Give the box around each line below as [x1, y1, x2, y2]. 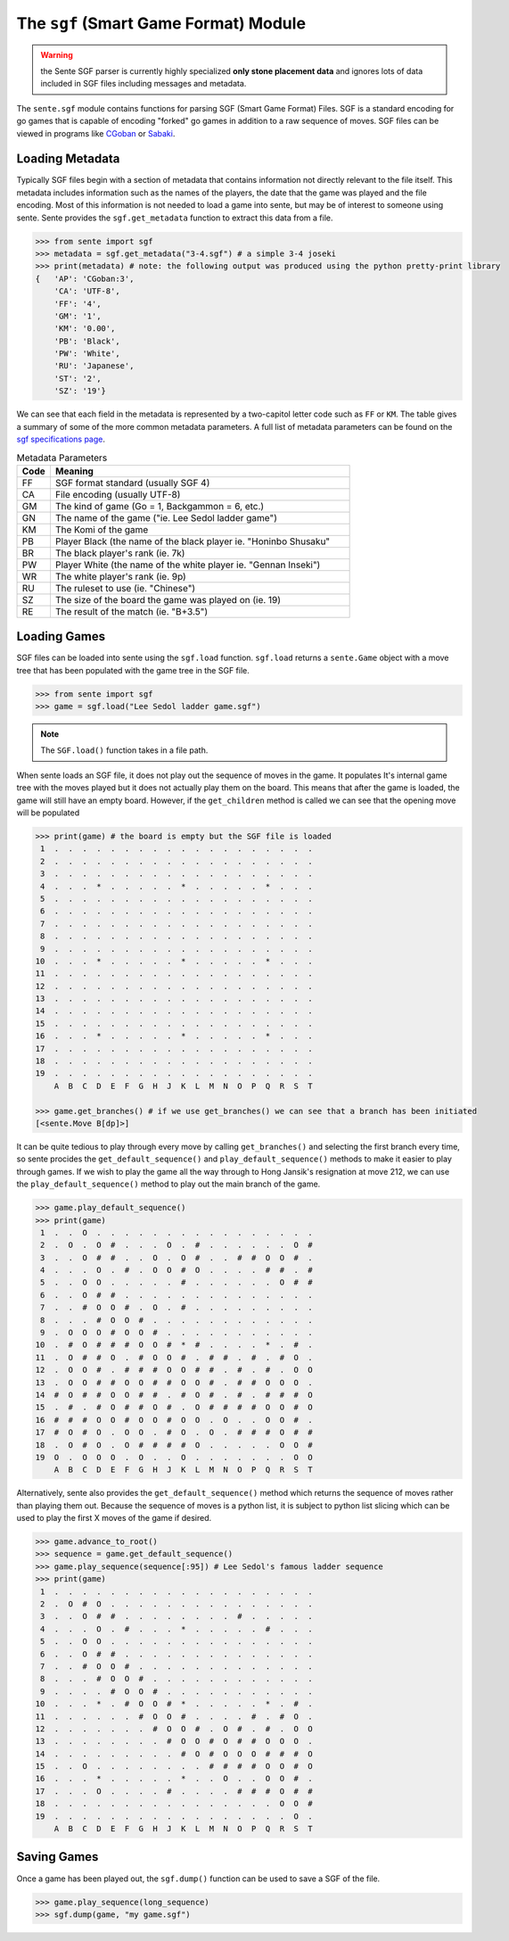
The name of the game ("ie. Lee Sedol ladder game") [54, 511, 278, 524]
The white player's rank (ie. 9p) [54, 570, 186, 582]
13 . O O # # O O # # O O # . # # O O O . [35, 1377, 313, 1387]
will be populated [16, 807, 80, 818]
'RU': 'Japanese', [53, 361, 135, 371]
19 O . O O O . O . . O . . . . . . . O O [35, 1452, 313, 1462]
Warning [40, 49, 73, 60]
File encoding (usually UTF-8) [54, 488, 181, 500]
